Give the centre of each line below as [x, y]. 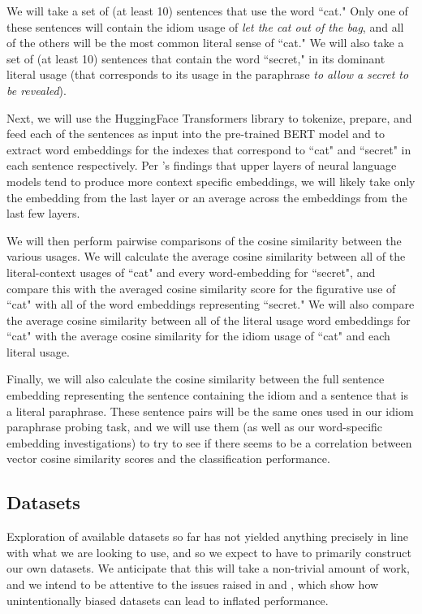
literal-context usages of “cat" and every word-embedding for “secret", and [191, 272]
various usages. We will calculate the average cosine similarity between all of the [206, 256]
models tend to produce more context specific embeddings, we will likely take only [211, 181]
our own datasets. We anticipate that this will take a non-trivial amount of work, [208, 568]
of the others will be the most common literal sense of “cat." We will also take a [205, 43]
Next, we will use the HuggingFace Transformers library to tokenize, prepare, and [209, 117]
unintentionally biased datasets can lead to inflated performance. [168, 600]
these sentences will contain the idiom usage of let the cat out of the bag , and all [205, 26]
